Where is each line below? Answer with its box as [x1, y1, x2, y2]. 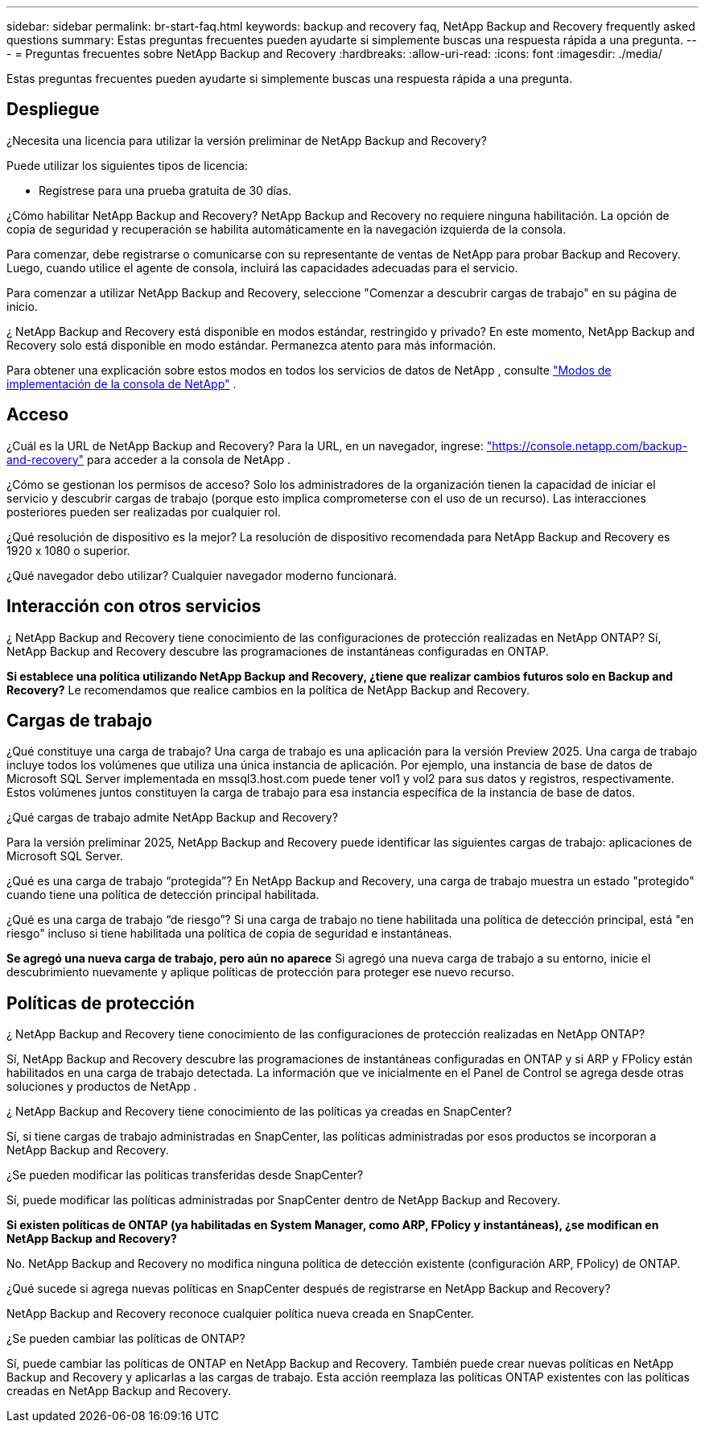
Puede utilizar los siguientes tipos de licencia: [6, 158, 248, 172]
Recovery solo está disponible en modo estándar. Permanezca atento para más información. [6, 338, 497, 352]
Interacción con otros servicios [6, 596, 262, 617]
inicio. [6, 299, 38, 313]
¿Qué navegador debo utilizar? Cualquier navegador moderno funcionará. [6, 568, 398, 582]
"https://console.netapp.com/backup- [486, 438, 688, 453]
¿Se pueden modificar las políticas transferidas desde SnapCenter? [6, 1168, 364, 1183]
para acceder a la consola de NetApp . [87, 452, 291, 466]
